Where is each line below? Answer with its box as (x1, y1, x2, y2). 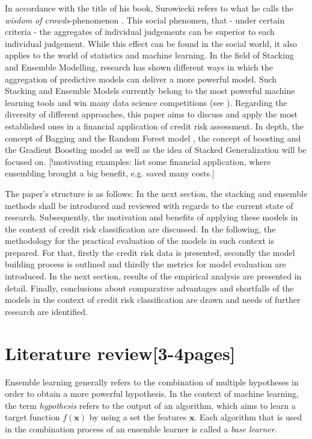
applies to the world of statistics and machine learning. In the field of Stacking (5, 49, 294, 61)
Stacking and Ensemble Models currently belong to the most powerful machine (5, 84, 295, 97)
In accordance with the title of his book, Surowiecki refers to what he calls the (5, 2, 293, 14)
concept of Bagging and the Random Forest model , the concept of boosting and (5, 131, 301, 144)
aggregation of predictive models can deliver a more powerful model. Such (5, 72, 277, 85)
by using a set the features (89, 411, 187, 423)
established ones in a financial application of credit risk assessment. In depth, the (5, 119, 304, 132)
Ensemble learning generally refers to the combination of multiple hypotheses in (5, 375, 299, 388)
